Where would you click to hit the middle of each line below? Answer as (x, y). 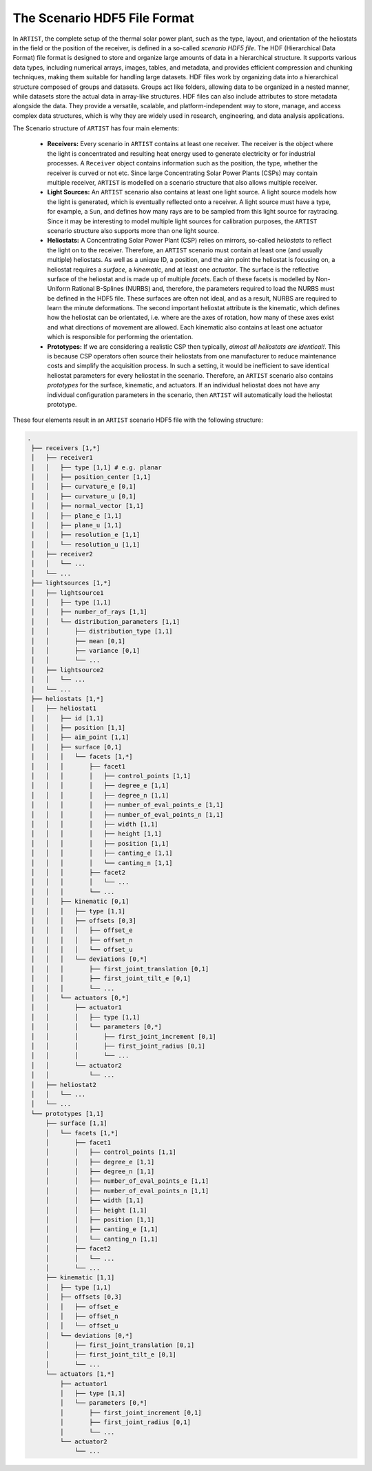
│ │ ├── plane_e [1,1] (76, 516)
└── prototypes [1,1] (68, 1114)
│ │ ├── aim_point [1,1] (80, 737)
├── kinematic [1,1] (80, 1278)
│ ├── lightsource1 (68, 592)
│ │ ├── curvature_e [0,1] (84, 487)
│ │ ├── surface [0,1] (76, 747)
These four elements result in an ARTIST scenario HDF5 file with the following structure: (138, 420)
